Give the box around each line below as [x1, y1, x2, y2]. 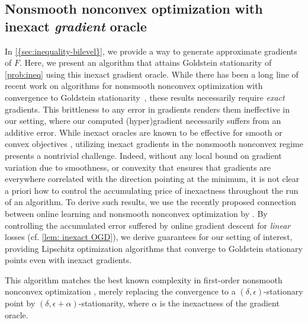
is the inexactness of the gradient [159, 297, 280, 309]
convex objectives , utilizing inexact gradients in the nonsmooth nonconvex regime [5, 137, 303, 150]
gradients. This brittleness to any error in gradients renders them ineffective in [5, 103, 290, 115]
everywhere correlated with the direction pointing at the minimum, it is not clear [5, 172, 300, 185]
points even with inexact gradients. [5, 254, 132, 266]
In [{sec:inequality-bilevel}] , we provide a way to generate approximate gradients [5, 44, 297, 57]
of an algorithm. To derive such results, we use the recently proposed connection [5, 196, 296, 208]
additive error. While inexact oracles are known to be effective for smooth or [5, 126, 283, 138]
